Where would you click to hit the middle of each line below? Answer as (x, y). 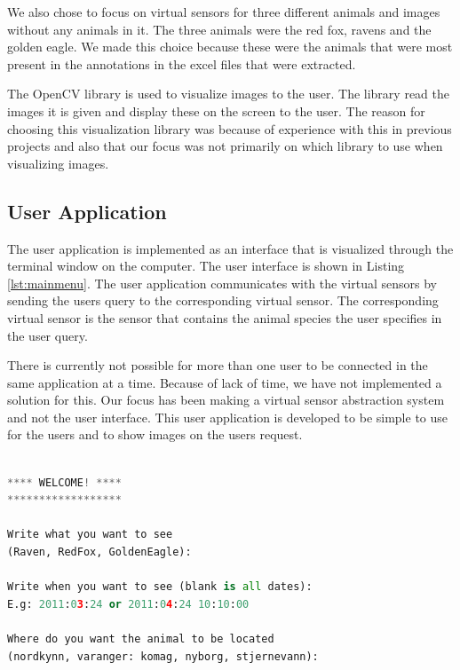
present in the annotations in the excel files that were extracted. (182, 63)
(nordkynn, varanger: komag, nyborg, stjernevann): (163, 656)
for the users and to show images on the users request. (155, 434)
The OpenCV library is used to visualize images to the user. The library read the (228, 94)
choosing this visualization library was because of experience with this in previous (230, 128)
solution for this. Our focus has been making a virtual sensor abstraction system (226, 400)
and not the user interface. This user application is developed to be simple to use (228, 417)
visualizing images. (58, 163)
